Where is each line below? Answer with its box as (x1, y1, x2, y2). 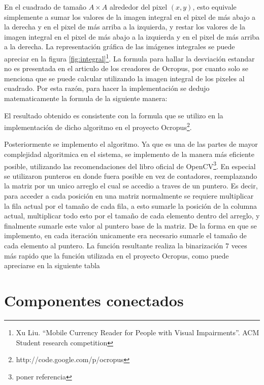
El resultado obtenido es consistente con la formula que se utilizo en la (4, 110, 223, 120)
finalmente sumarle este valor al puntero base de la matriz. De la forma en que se (4, 220, 257, 231)
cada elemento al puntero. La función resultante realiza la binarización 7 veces (4, 240, 247, 251)
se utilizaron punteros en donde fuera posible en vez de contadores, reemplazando (4, 170, 257, 181)
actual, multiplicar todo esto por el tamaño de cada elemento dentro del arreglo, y (4, 210, 260, 221)
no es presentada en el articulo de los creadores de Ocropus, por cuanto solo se (4, 63, 248, 74)
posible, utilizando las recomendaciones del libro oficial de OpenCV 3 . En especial (4, 159, 256, 171)
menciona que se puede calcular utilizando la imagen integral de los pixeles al (4, 73, 245, 83)
